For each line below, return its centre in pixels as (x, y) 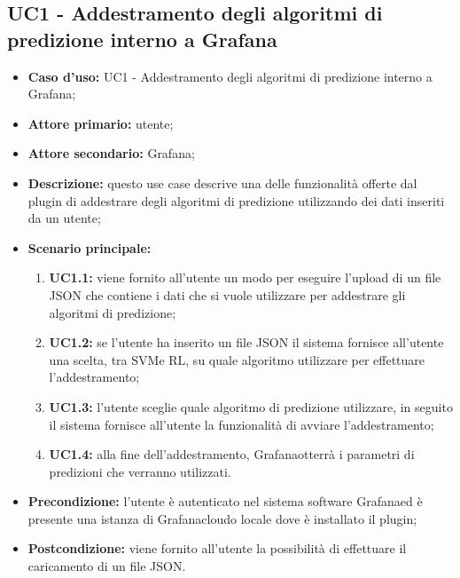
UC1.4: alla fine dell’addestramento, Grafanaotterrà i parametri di (232, 454)
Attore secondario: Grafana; (111, 153)
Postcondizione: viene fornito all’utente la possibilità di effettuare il (217, 548)
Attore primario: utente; (101, 123)
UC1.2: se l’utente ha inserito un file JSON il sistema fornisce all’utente (246, 342)
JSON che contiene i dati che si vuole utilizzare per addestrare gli (227, 294)
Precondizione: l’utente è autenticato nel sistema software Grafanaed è (225, 501)
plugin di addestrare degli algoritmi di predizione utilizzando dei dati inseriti (236, 200)
